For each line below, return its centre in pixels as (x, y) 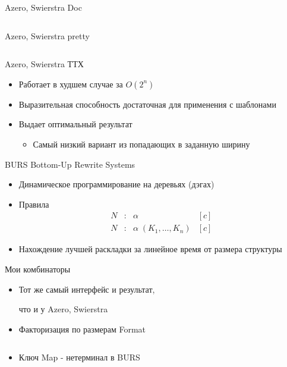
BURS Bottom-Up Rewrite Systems (70, 164)
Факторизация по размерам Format (82, 329)
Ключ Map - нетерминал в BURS (79, 357)
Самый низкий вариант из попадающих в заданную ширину (141, 144)
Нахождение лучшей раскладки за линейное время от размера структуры (150, 249)
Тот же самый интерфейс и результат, (87, 289)
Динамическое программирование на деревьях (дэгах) (116, 184)
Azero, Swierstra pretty (47, 35)
